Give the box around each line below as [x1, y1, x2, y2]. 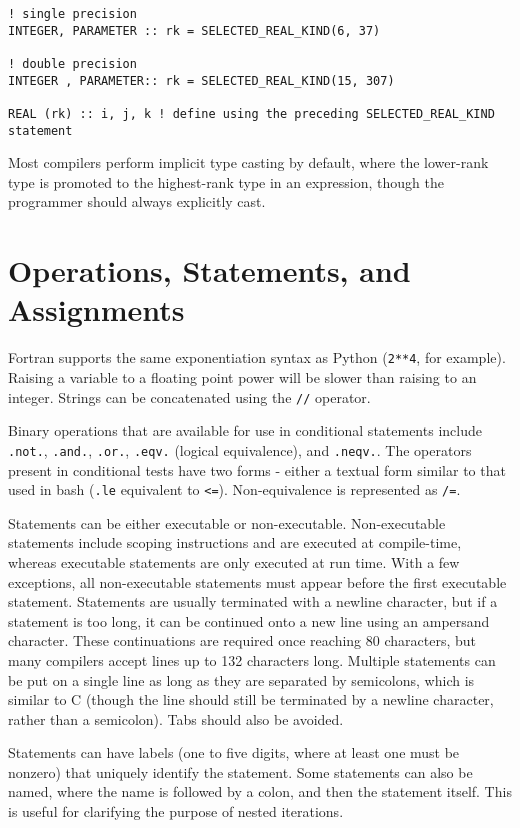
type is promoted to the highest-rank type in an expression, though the [8, 171, 445, 192]
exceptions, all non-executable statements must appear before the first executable [8, 571, 507, 592]
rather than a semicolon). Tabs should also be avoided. [8, 708, 344, 729]
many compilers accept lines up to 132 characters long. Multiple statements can [8, 649, 496, 670]
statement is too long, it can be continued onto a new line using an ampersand [8, 610, 490, 631]
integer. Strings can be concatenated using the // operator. [8, 386, 371, 407]
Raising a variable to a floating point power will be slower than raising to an [8, 367, 477, 387]
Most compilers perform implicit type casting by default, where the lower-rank [8, 152, 489, 173]
